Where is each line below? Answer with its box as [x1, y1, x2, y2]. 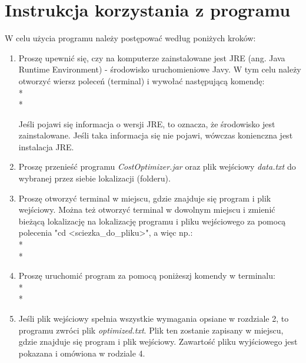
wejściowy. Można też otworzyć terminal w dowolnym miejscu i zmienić [18, 203, 275, 216]
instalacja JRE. [18, 140, 74, 153]
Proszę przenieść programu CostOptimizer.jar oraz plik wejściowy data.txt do [18, 160, 296, 173]
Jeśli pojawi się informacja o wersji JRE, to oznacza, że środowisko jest [18, 117, 275, 130]
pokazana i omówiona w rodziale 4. [18, 346, 145, 359]
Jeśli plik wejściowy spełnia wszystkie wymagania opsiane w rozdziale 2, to [18, 312, 289, 324]
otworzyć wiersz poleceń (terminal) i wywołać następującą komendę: [18, 74, 265, 87]
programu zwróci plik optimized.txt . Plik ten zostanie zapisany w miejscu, [18, 324, 284, 336]
